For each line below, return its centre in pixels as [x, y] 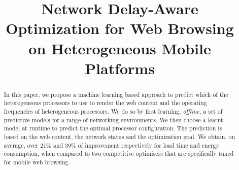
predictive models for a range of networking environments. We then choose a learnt [113, 120]
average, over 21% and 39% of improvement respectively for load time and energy [111, 145]
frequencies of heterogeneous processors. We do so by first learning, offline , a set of [113, 111]
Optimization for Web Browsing [120, 28]
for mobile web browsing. [37, 162]
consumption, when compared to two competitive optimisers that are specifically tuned [119, 154]
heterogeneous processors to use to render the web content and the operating [105, 103]
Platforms [120, 68]
